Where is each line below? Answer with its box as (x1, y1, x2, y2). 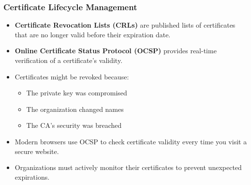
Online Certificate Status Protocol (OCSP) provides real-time (15, 46, 217, 56)
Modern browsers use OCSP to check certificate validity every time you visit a (15, 136, 247, 146)
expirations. (15, 171, 50, 182)
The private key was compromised (26, 88, 127, 98)
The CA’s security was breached (26, 120, 122, 130)
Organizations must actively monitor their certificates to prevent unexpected (15, 162, 242, 172)
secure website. (15, 146, 59, 156)
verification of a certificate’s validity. (15, 55, 123, 65)
